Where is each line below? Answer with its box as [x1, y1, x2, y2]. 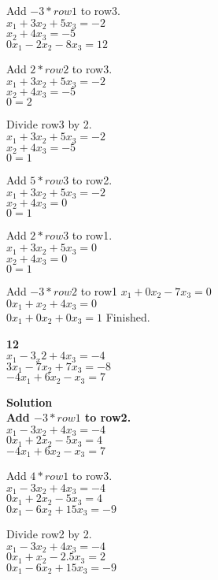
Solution [6, 393, 53, 410]
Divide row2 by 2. [6, 526, 92, 542]
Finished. [105, 309, 150, 325]
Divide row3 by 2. [6, 116, 92, 132]
